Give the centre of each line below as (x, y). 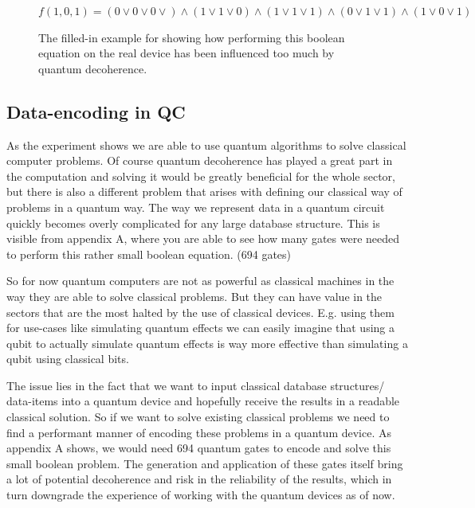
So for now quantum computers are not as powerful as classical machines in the (200, 281)
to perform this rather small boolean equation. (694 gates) (149, 254)
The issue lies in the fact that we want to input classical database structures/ (196, 385)
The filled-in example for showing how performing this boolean (192, 37)
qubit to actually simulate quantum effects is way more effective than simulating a (207, 343)
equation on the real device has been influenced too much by (186, 53)
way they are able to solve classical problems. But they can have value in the (194, 296)
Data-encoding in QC (96, 111)
